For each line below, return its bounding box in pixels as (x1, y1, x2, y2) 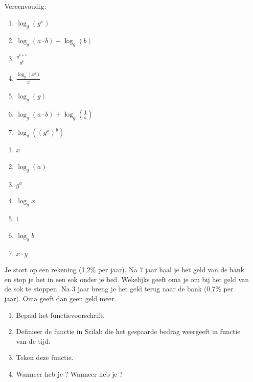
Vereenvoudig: (4, 1, 46, 11)
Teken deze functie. (16, 352, 74, 362)
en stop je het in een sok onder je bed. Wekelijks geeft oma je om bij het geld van (4, 274, 249, 284)
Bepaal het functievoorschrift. (16, 310, 105, 320)
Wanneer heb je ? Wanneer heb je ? (16, 369, 123, 379)
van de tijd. (16, 335, 50, 346)
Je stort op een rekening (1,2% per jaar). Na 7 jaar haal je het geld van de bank (4, 264, 245, 275)
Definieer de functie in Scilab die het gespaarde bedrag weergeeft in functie (16, 326, 241, 336)
